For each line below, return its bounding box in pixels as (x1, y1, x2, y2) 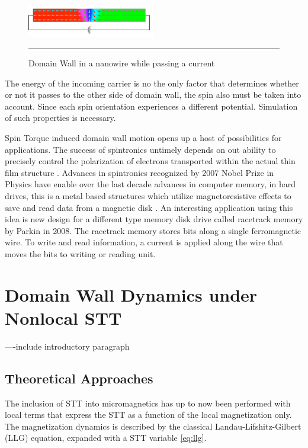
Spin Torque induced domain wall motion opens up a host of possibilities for (5, 131, 282, 143)
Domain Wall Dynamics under (5, 282, 258, 306)
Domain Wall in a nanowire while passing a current (28, 57, 215, 69)
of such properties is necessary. (5, 111, 116, 124)
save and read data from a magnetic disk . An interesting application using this (5, 201, 293, 213)
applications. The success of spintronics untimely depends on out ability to (5, 143, 276, 155)
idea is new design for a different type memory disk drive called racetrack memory (5, 213, 303, 225)
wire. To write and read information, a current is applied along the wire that (5, 236, 283, 248)
